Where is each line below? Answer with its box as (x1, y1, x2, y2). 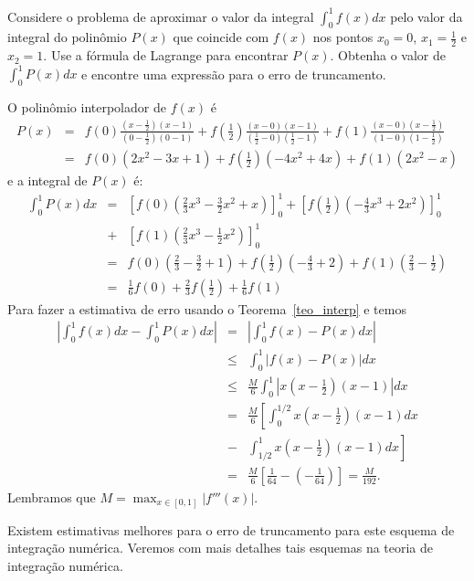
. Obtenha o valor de (330, 46, 446, 65)
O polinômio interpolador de (7, 98, 166, 117)
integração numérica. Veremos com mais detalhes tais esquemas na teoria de (7, 538, 434, 557)
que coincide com (173, 27, 269, 47)
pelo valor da (390, 6, 463, 26)
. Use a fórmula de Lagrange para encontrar (43, 46, 289, 65)
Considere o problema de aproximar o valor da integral (7, 6, 314, 26)
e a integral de (7, 171, 88, 190)
